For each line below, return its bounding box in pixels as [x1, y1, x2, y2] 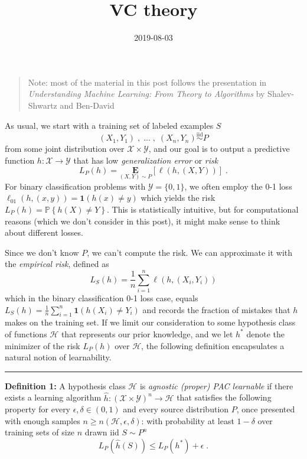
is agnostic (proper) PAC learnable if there [139, 379, 293, 392]
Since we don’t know [5, 246, 79, 258]
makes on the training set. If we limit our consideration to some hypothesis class [5, 316, 296, 328]
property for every [5, 403, 71, 415]
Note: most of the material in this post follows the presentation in [28, 76, 267, 88]
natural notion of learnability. [5, 351, 112, 363]
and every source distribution [123, 403, 229, 415]
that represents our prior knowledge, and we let [61, 327, 233, 340]
